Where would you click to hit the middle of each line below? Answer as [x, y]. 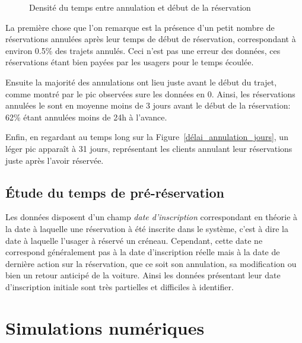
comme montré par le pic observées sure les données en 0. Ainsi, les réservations [150, 93]
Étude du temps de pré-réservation [115, 192]
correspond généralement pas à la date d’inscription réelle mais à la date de [143, 252]
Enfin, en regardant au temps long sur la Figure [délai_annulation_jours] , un [147, 137]
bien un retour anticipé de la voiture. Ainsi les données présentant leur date [143, 275]
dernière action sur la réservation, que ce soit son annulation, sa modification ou [151, 263]
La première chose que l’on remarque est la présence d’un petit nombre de [140, 27]
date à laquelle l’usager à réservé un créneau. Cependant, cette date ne [134, 240]
